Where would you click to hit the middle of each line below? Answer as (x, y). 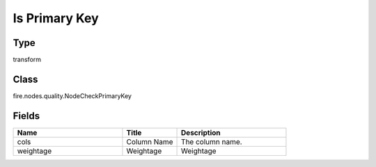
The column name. (212, 141)
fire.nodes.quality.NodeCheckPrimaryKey (72, 96)
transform (27, 60)
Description (201, 132)
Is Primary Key (56, 18)
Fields (26, 116)
